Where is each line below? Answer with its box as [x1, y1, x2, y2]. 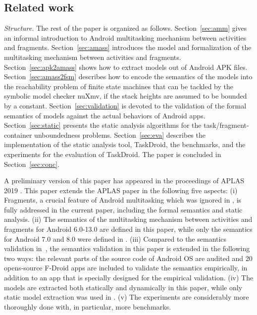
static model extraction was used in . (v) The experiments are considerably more [4, 292, 249, 302]
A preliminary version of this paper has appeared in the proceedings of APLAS [4, 175, 245, 186]
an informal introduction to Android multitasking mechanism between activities [4, 32, 247, 43]
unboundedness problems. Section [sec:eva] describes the [34, 129, 206, 140]
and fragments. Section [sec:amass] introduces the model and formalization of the [4, 42, 252, 52]
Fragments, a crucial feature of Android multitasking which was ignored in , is [4, 195, 242, 205]
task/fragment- [204, 120, 249, 130]
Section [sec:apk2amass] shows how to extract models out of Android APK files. [4, 61, 248, 72]
